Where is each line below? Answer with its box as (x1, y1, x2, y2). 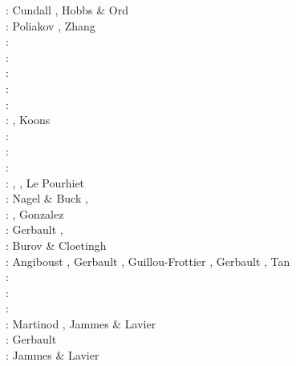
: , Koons (6, 111, 51, 128)
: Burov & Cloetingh (6, 236, 107, 253)
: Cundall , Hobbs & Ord (6, 2, 128, 18)
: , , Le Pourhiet (6, 174, 85, 191)
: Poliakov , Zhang (6, 17, 95, 34)
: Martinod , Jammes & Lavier (6, 315, 156, 332)
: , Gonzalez (6, 205, 64, 222)
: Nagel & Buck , (6, 190, 88, 207)
